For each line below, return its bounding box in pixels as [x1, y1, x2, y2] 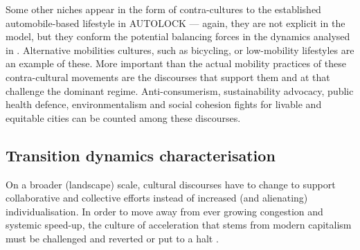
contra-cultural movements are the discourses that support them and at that [6, 69, 330, 84]
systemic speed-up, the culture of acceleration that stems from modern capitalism [6, 217, 352, 232]
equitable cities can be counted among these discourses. [6, 110, 241, 125]
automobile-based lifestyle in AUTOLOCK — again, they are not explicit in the [6, 15, 345, 30]
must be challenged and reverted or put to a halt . [6, 231, 219, 245]
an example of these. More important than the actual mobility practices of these [6, 56, 346, 71]
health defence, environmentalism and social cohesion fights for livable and [6, 97, 322, 111]
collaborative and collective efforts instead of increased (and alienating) [6, 190, 308, 205]
